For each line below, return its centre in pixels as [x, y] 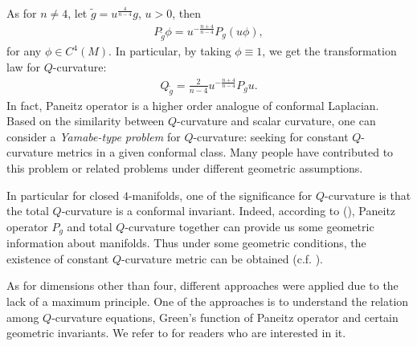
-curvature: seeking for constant [271, 136]
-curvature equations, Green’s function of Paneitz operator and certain [225, 317]
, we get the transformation [329, 51]
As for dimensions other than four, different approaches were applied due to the [202, 285]
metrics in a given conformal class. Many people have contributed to [225, 152]
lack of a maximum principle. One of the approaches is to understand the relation [208, 301]
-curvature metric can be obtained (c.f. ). [223, 258]
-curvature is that [368, 195]
